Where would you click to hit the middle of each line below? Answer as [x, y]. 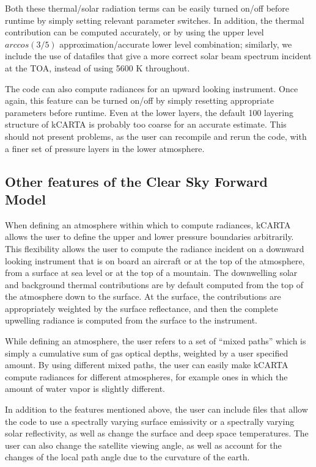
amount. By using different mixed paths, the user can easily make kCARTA [147, 365]
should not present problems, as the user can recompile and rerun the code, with [156, 136]
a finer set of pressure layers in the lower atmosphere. [105, 148]
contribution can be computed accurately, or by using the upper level [134, 32]
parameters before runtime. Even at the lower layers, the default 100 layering [149, 112]
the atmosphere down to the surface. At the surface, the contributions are [143, 296]
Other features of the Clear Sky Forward [137, 181]
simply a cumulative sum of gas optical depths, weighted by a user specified [147, 353]
